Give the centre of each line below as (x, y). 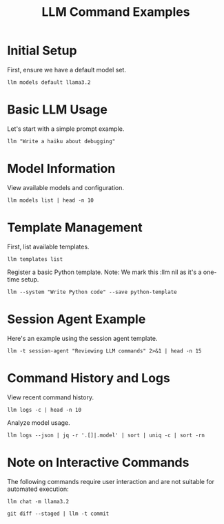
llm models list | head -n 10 (51, 200)
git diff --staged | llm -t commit (58, 514)
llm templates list (35, 259)
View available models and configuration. (66, 187)
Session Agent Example (77, 319)
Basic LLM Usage (58, 110)
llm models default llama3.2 (49, 82)
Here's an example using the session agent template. (82, 338)
